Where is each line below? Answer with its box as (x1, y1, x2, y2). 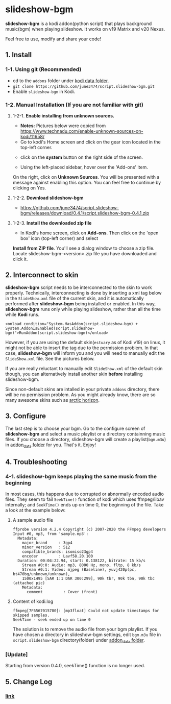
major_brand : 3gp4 (22, 540, 72, 546)
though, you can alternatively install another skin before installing (5, 371, 143, 377)
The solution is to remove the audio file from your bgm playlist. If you (12, 626, 158, 633)
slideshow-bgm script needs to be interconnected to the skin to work (5, 284, 152, 290)
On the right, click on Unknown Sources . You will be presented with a (12, 174, 160, 180)
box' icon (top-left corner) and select (20, 235, 99, 241)
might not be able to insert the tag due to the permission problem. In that (5, 345, 158, 351)
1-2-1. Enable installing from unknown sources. (12, 112, 115, 118)
